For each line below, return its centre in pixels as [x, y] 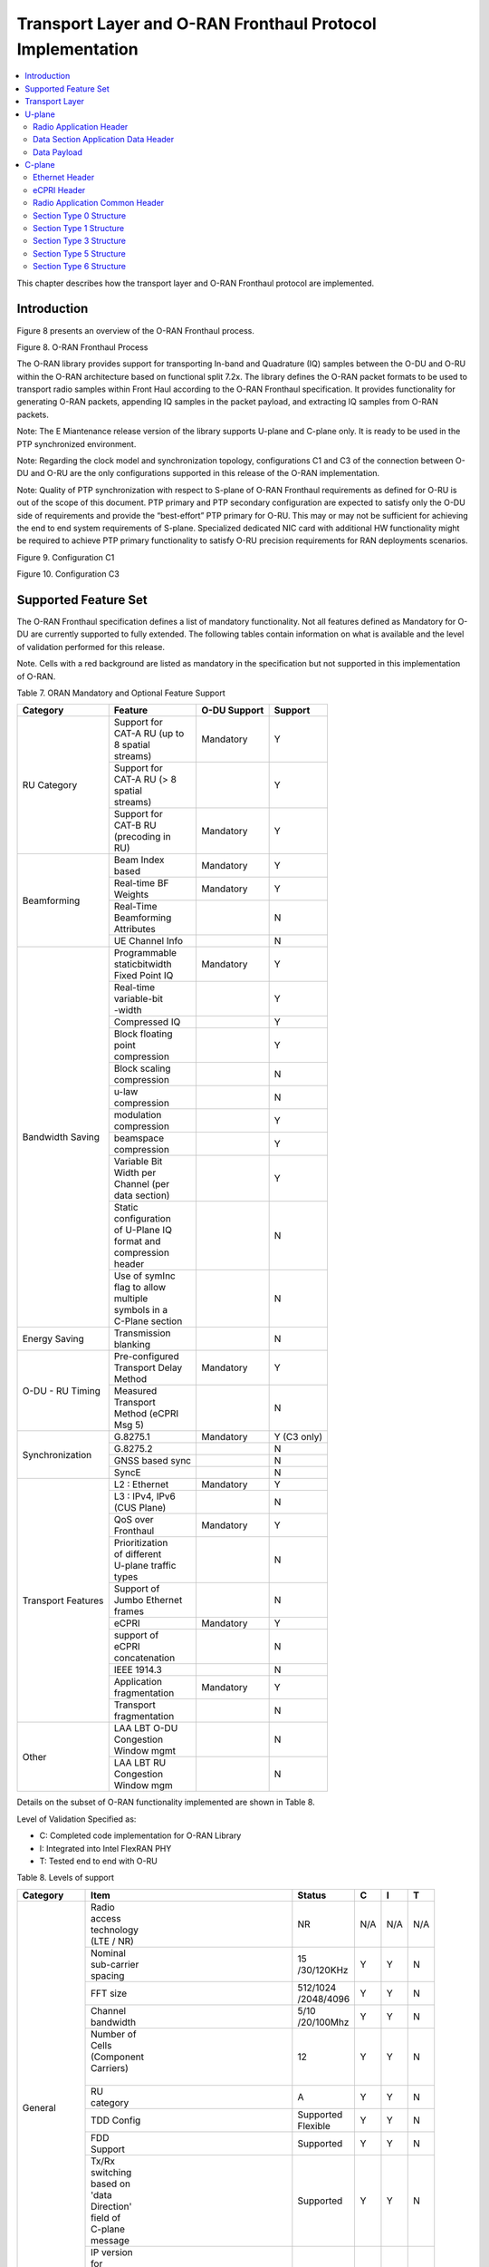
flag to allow [140, 1288]
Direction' [111, 2206]
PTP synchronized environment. [77, 443]
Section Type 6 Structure [80, 267]
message [110, 2240]
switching [111, 2172]
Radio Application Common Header [99, 203]
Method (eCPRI [146, 1414]
